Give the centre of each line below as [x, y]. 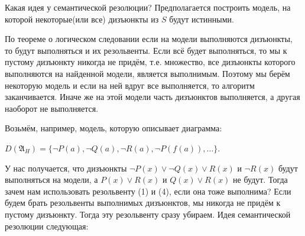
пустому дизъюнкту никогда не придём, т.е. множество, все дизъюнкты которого [150, 62]
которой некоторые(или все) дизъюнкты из [82, 19]
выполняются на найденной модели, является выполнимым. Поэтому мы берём [147, 73]
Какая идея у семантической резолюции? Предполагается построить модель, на [148, 7]
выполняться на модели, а [51, 180]
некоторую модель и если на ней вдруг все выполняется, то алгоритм [130, 85]
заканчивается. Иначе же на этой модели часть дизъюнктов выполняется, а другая [152, 97]
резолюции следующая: [47, 226]
